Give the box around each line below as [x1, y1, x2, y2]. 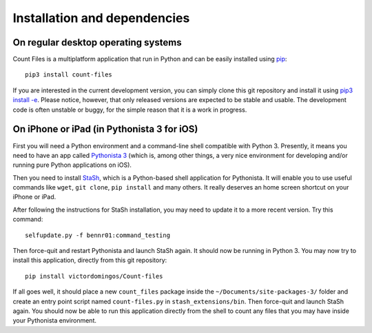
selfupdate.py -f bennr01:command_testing [25, 231, 171, 239]
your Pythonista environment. [12, 316, 96, 325]
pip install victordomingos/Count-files [25, 272, 163, 280]
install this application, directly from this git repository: [12, 256, 167, 265]
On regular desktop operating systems [12, 37, 182, 48]
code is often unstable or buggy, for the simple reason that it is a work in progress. [12, 105, 247, 114]
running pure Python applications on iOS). [12, 161, 132, 169]
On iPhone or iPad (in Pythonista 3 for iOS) [12, 123, 198, 135]
